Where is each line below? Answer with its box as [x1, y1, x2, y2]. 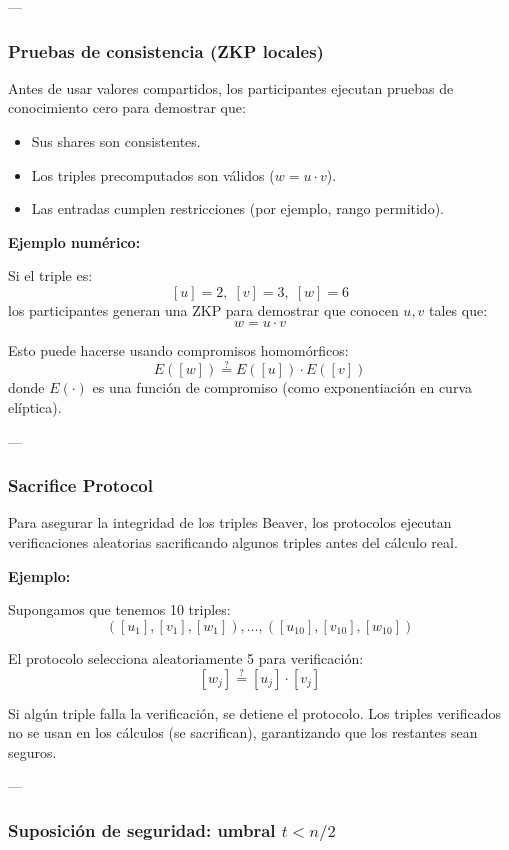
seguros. [8, 741, 57, 762]
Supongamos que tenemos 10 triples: [8, 599, 231, 620]
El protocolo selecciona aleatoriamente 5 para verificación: [8, 647, 364, 668]
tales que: [429, 299, 488, 320]
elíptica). [8, 396, 62, 417]
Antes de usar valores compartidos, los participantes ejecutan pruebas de [8, 77, 454, 98]
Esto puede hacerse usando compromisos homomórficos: [8, 339, 349, 360]
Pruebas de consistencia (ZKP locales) [8, 38, 324, 63]
